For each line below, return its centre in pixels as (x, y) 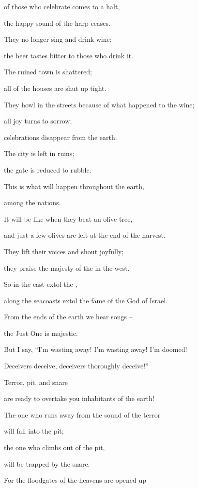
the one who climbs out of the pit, (54, 447)
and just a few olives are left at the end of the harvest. (85, 235)
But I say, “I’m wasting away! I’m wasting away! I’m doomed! (96, 349)
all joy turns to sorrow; (38, 121)
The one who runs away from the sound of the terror (82, 414)
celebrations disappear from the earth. (61, 137)
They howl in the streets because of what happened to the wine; (99, 104)
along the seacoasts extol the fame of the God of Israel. (86, 300)
